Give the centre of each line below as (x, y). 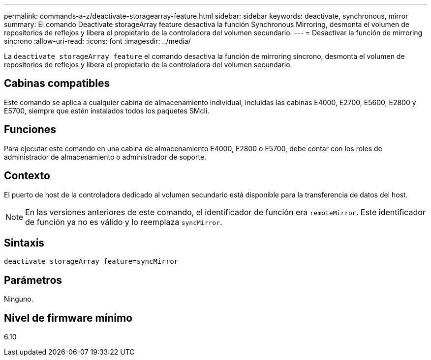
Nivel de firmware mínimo (68, 318)
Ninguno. (19, 299)
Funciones (30, 130)
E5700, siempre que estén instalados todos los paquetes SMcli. (107, 111)
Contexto (27, 176)
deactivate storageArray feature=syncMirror (91, 262)
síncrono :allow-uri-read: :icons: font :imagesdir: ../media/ (97, 41)
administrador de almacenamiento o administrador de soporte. (105, 157)
